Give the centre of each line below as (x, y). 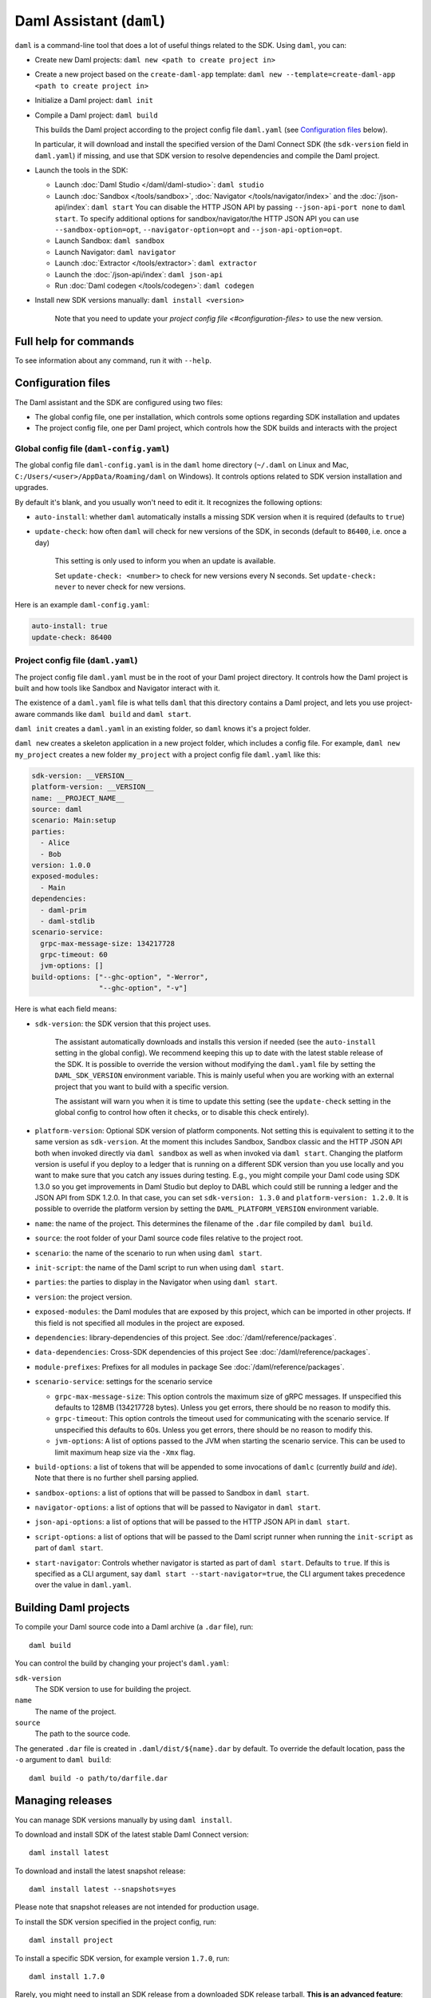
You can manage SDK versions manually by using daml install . (123, 1820)
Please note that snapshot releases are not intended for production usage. (137, 1907)
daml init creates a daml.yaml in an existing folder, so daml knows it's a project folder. (163, 729)
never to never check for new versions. (120, 587)
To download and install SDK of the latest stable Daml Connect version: (132, 1834)
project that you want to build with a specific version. (142, 1086)
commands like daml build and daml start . (114, 714)
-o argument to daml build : (63, 1760)
